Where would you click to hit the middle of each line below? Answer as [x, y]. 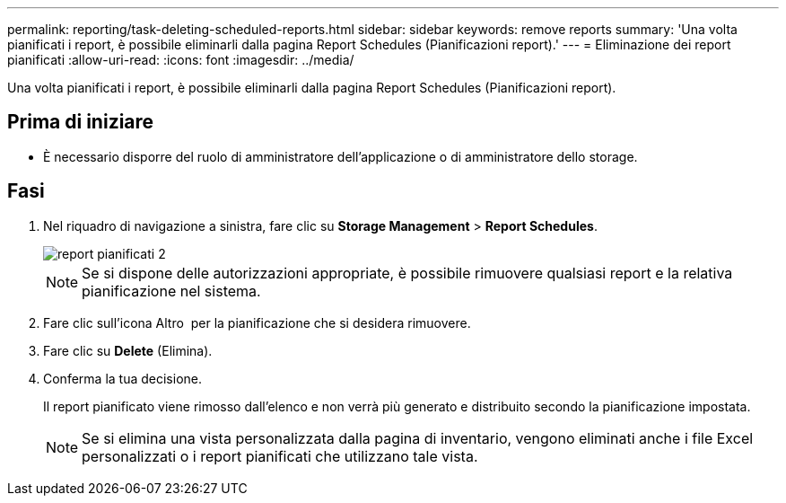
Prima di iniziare [81, 122]
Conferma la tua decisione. [122, 378]
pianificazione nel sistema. [171, 291]
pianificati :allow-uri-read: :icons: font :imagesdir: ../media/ [181, 60]
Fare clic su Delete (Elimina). [128, 350]
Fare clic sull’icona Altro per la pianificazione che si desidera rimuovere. [257, 322]
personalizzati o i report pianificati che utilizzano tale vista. [280, 456]
